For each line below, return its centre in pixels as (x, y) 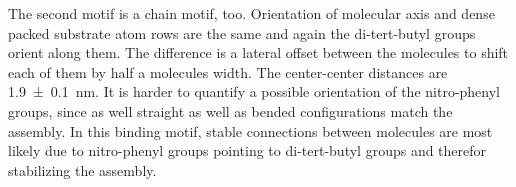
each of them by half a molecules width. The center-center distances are (228, 71)
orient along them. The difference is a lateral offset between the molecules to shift (258, 52)
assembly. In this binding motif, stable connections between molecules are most (250, 130)
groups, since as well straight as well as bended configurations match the (230, 110)
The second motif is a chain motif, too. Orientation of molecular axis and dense (251, 13)
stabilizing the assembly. (82, 169)
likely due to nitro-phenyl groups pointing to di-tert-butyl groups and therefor (247, 150)
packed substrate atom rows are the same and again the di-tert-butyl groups (242, 32)
